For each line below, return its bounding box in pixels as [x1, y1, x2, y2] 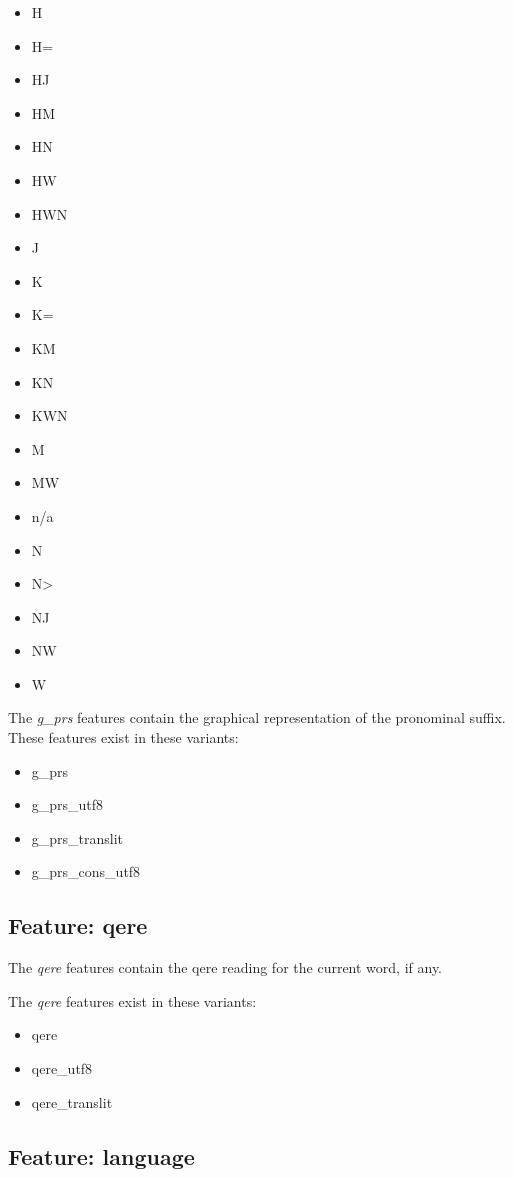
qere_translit [31, 1091, 113, 1112]
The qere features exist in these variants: [8, 990, 257, 1011]
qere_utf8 [31, 1058, 93, 1079]
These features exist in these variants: [8, 727, 239, 748]
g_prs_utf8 [31, 794, 104, 815]
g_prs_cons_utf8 [31, 861, 141, 882]
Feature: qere [8, 910, 148, 941]
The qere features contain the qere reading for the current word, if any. [8, 957, 442, 978]
